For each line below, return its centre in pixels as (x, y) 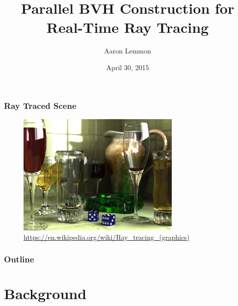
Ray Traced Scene (40, 105)
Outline (19, 259)
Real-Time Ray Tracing (128, 27)
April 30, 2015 (128, 67)
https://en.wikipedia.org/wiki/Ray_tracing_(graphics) (107, 237)
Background (45, 293)
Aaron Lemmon (128, 51)
